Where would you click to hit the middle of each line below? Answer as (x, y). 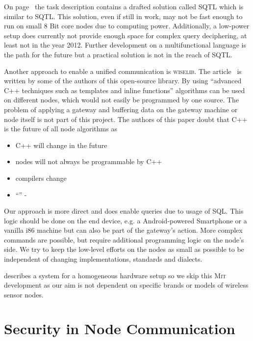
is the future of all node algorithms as (61, 129)
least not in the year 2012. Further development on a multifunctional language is (125, 45)
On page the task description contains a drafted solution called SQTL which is (124, 6)
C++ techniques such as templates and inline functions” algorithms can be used (125, 90)
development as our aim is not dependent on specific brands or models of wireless (126, 285)
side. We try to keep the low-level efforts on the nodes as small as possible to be (124, 249)
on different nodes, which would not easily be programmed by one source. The (122, 100)
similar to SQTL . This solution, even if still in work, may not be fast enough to (123, 16)
